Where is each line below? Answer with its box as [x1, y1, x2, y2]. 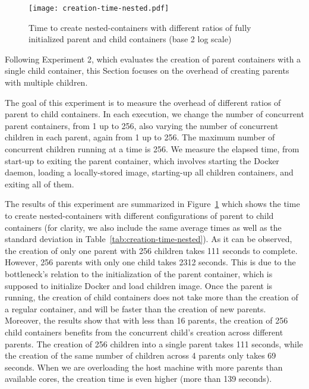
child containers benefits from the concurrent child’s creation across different [5, 325, 283, 338]
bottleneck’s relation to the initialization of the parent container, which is [5, 267, 273, 280]
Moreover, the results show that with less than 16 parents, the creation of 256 [5, 314, 288, 327]
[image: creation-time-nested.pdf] [29, 4, 169, 12]
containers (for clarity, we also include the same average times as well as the [5, 221, 282, 233]
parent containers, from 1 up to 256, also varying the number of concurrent [5, 119, 279, 131]
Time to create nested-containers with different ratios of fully [29, 21, 251, 33]
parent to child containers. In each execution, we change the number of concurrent [5, 108, 304, 120]
